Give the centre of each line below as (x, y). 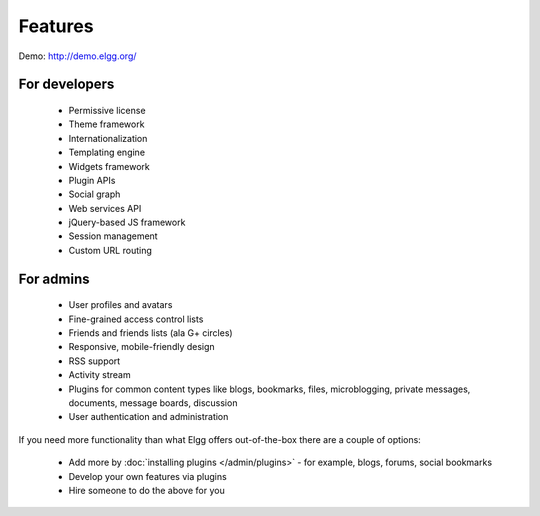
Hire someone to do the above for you (146, 490)
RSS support (94, 361)
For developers (66, 84)
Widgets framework (109, 166)
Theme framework (106, 124)
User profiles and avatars (120, 305)
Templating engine (106, 152)
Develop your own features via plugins (147, 476)
